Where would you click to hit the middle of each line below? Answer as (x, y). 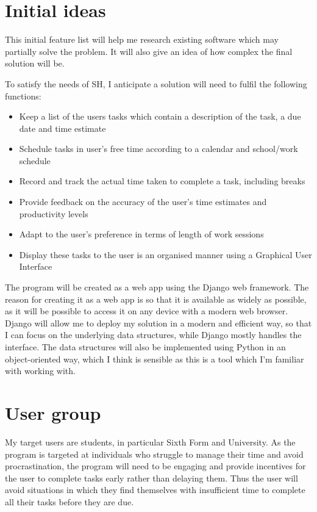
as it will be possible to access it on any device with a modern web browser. (147, 311)
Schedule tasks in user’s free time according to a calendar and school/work (158, 149)
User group (53, 412)
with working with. (40, 371)
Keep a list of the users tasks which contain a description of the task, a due (160, 116)
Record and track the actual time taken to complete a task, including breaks (162, 181)
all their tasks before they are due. (69, 501)
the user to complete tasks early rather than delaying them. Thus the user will (151, 478)
